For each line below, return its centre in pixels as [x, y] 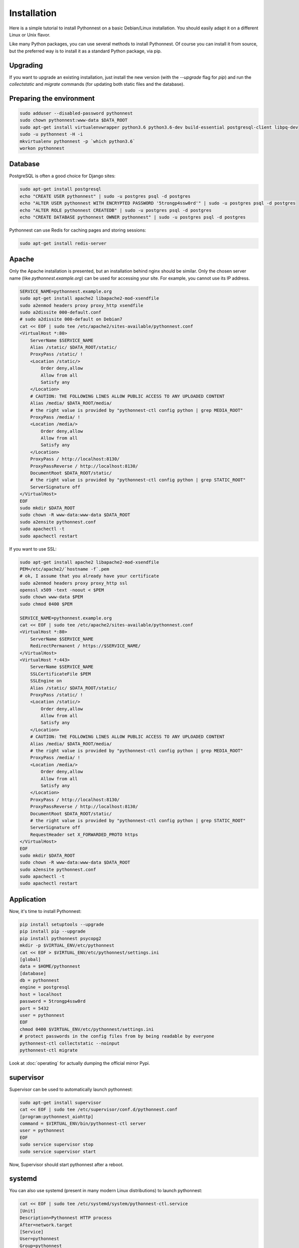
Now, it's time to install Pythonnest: [45, 911]
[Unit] [28, 1211]
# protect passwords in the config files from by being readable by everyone [117, 1036]
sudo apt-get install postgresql [61, 189]
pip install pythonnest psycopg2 [61, 938]
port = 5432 [34, 1008]
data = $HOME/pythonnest [50, 966]
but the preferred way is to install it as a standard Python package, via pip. [85, 51]
